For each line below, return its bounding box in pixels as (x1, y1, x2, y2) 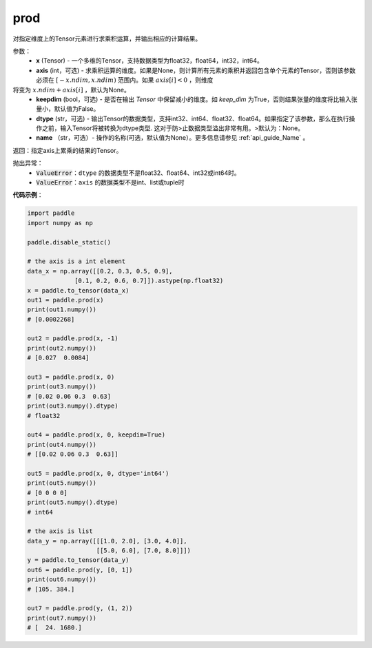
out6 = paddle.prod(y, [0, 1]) (27, 565, 134, 574)
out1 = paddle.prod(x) (27, 296, 104, 304)
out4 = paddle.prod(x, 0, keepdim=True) (27, 431, 165, 439)
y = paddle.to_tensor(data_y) (27, 556, 130, 564)
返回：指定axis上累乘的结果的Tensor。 (12, 146, 123, 154)
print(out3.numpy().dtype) (27, 402, 118, 410)
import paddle (27, 209, 75, 217)
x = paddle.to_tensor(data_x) (27, 286, 130, 294)
